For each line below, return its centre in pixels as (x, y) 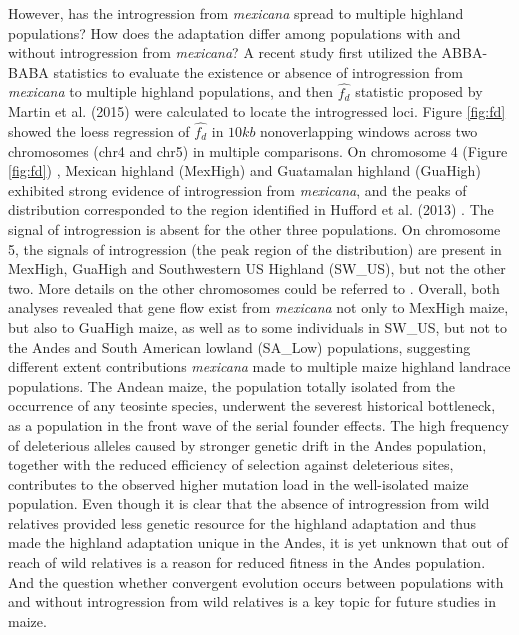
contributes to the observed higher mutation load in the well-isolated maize (238, 483)
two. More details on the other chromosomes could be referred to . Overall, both (254, 287)
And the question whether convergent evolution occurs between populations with (256, 581)
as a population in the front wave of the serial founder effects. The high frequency (258, 424)
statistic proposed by (419, 91)
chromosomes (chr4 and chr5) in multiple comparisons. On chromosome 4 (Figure (258, 150)
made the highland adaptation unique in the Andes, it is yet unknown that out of (258, 542)
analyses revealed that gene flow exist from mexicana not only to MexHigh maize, (258, 307)
